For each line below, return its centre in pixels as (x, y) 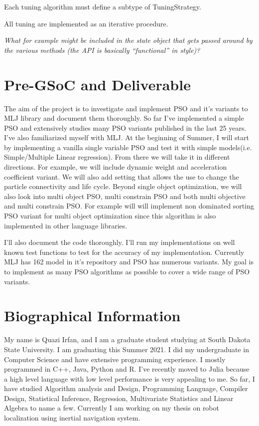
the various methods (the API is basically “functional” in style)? (102, 50)
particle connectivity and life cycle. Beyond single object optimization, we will (123, 186)
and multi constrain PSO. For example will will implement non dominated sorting (129, 206)
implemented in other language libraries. (66, 225)
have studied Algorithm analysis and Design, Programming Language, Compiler (126, 388)
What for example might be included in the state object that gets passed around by (128, 40)
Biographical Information (92, 316)
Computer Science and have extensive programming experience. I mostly (115, 359)
